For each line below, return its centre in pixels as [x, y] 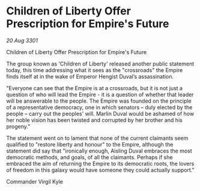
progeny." [18, 126]
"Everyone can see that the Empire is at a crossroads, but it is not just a [95, 88]
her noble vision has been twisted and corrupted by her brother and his [95, 120]
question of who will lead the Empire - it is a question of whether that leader [100, 94]
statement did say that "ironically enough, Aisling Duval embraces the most [99, 151]
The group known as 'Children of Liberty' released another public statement [100, 64]
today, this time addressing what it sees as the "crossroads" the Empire [95, 70]
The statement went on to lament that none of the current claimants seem [97, 138]
